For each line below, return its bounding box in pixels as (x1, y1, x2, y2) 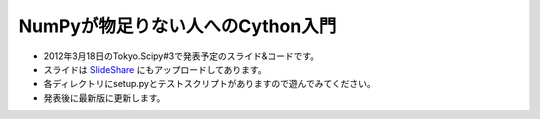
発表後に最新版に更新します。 (43, 91, 166, 104)
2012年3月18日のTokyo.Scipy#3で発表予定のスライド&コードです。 (43, 50, 320, 62)
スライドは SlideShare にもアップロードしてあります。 (43, 63, 267, 75)
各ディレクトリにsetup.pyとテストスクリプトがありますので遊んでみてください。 (43, 78, 377, 90)
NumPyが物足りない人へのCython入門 (18, 15, 337, 37)
